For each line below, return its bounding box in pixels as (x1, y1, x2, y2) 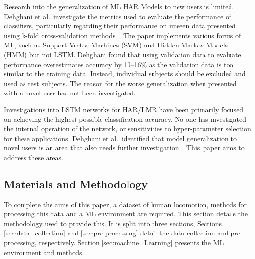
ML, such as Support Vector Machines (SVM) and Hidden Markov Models (4, 40, 228, 50)
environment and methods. (4, 247, 84, 257)
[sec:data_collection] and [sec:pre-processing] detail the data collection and (4, 228, 229, 238)
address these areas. (4, 152, 63, 162)
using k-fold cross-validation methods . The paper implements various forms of (4, 30, 241, 40)
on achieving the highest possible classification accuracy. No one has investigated (4, 114, 247, 124)
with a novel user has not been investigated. (4, 88, 136, 98)
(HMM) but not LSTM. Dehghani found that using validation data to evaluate (4, 49, 241, 59)
